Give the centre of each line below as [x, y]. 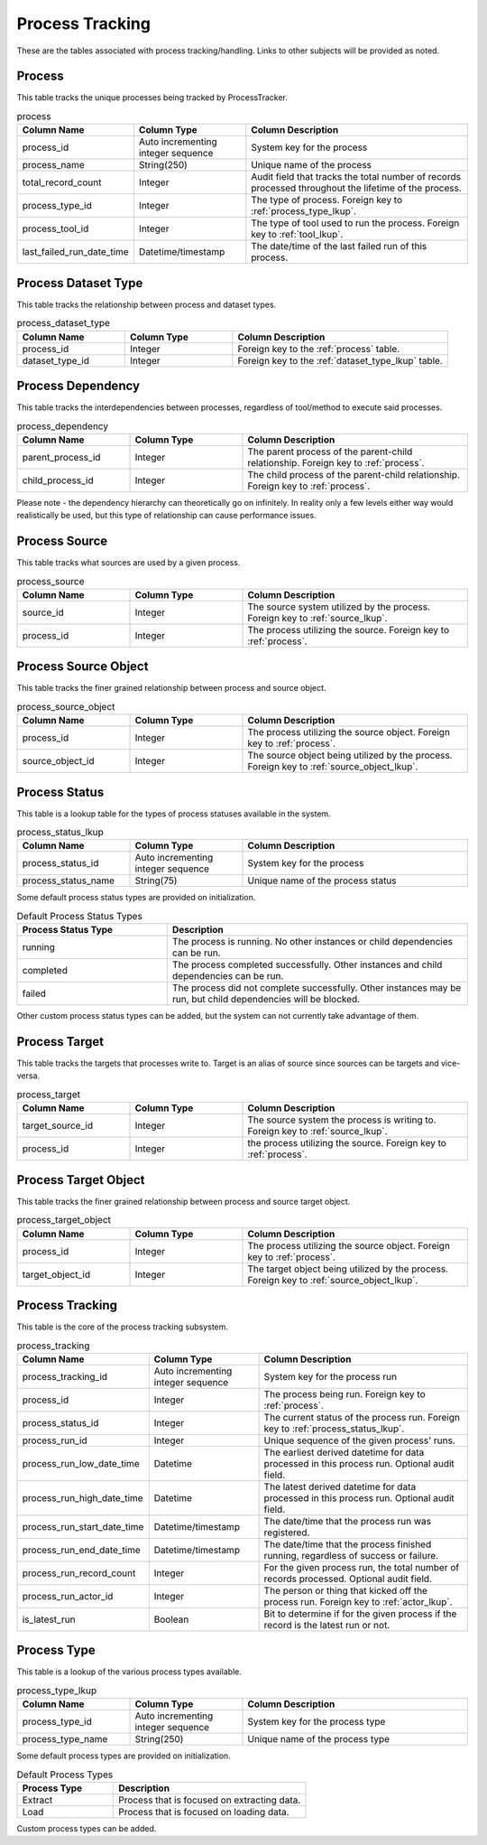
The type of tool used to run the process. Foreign [355, 223]
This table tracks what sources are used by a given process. [129, 563]
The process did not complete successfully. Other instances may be [317, 988]
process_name [53, 165]
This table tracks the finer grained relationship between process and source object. [171, 688]
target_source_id [58, 1126]
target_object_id [56, 1274]
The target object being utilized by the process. [348, 1269]
